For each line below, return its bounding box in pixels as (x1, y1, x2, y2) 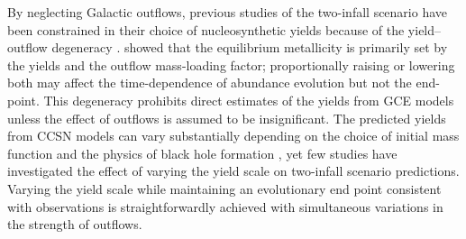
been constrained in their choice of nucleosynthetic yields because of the (7, 20, 405, 39)
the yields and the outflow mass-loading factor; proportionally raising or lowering (7, 55, 455, 74)
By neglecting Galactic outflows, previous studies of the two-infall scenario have (7, 3, 448, 21)
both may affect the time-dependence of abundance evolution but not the (7, 73, 412, 92)
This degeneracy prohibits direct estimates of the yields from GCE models (43, 90, 454, 109)
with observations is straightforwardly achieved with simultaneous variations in (7, 197, 443, 216)
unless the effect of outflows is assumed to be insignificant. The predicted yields (7, 108, 446, 127)
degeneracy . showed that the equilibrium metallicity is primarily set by (51, 38, 448, 57)
